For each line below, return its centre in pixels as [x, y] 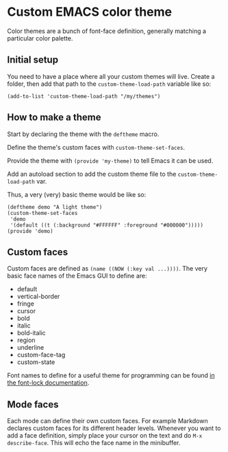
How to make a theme [54, 117]
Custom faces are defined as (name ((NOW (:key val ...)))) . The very [107, 269]
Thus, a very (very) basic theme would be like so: [77, 194]
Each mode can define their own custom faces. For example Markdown [107, 421]
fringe [25, 304]
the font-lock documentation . [48, 383]
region [26, 340]
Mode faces [33, 404]
